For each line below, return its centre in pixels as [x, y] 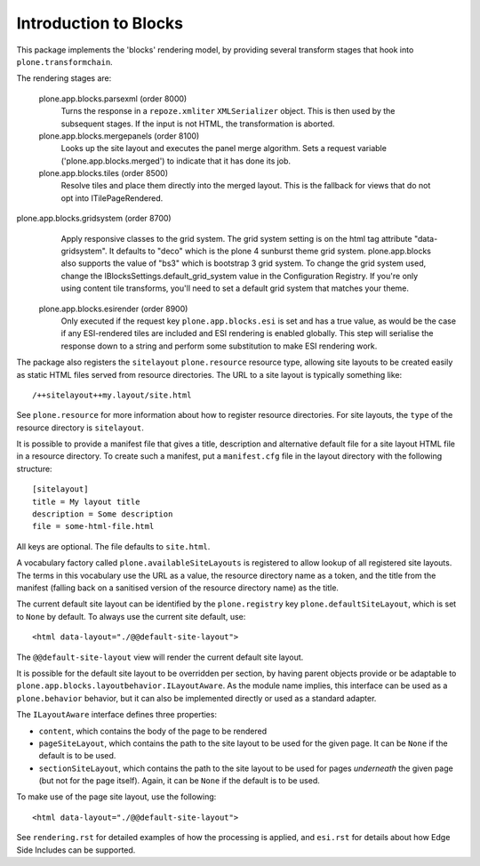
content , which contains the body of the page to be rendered [153, 731]
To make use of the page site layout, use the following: [116, 797]
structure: [34, 469]
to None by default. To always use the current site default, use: [131, 616]
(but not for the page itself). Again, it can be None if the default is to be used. [179, 781]
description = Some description [103, 514]
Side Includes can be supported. [76, 850]
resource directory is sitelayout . [80, 428]
